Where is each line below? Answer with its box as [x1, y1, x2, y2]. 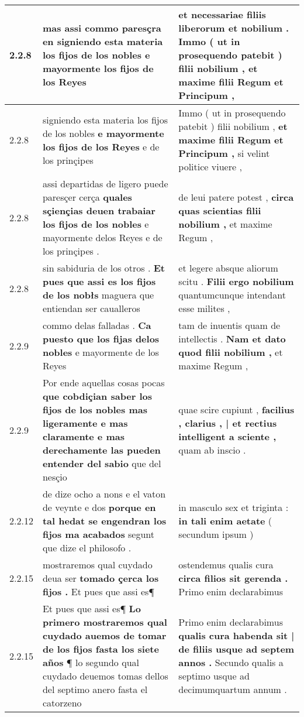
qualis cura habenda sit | [178, 629, 295, 642]
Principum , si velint [178, 146, 270, 160]
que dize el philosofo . [42, 541, 132, 554]
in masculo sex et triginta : [178, 500, 289, 514]
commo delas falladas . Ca [42, 318, 151, 332]
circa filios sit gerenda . [178, 571, 288, 585]
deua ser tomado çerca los [42, 571, 159, 585]
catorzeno [42, 696, 82, 709]
